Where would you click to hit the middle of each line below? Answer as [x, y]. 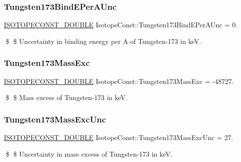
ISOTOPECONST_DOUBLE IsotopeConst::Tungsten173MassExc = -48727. [119, 81]
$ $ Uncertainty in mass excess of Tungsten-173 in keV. [89, 153]
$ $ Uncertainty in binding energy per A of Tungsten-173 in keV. [103, 41]
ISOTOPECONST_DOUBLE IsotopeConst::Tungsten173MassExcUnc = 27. [119, 137]
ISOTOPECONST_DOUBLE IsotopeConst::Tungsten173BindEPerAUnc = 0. [121, 25]
